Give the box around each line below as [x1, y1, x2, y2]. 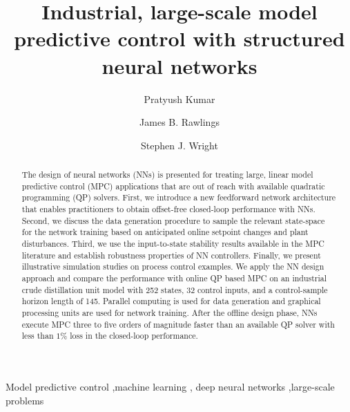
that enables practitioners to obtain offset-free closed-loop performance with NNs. [21, 203, 315, 215]
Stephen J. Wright [141, 138, 218, 152]
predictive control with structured [14, 24, 345, 53]
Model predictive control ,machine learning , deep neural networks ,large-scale [6, 379, 335, 393]
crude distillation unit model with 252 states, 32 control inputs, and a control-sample [21, 283, 328, 295]
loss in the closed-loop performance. [70, 330, 198, 341]
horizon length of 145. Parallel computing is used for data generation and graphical [21, 295, 321, 307]
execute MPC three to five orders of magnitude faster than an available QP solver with [21, 318, 335, 330]
